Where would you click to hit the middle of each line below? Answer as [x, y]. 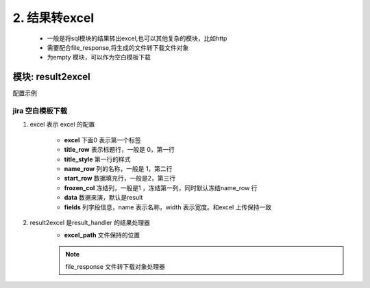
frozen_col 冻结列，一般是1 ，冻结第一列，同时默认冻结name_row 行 [161, 187]
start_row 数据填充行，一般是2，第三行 [120, 179]
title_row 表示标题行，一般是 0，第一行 [119, 150]
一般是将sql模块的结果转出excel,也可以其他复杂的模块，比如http [137, 38]
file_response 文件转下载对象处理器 [115, 267]
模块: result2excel [51, 77]
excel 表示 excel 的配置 [62, 125]
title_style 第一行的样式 [97, 159]
